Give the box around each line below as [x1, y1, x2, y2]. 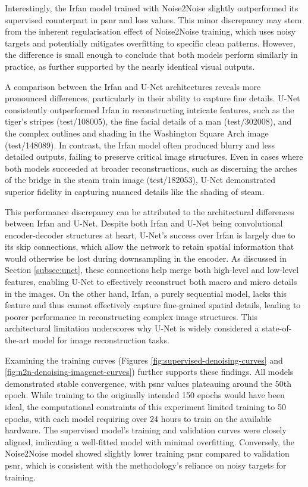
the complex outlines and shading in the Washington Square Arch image [5, 126, 269, 139]
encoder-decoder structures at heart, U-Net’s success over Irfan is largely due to [5, 228, 296, 241]
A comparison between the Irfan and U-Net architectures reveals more [5, 80, 261, 92]
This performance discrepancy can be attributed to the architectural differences [5, 205, 294, 218]
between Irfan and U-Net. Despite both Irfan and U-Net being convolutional [5, 217, 283, 229]
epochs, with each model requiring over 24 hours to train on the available [5, 412, 272, 424]
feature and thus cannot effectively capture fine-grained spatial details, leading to [5, 299, 301, 311]
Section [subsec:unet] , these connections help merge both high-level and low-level [5, 263, 299, 276]
